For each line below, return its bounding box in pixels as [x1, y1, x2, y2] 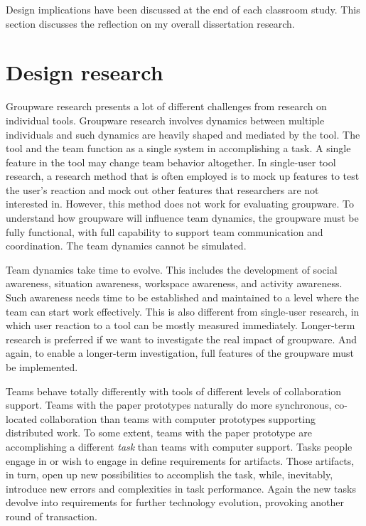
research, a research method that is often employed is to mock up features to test [6, 168, 360, 183]
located [6, 411, 37, 426]
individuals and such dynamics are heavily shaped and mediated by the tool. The [6, 127, 360, 141]
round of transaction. [6, 508, 97, 523]
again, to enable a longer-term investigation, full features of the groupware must [6, 345, 355, 360]
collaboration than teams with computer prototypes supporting [40, 411, 316, 426]
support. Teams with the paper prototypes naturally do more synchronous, [6, 397, 332, 412]
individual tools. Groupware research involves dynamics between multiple [6, 112, 325, 127]
